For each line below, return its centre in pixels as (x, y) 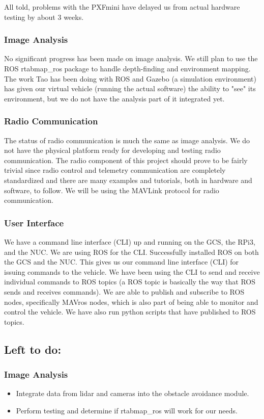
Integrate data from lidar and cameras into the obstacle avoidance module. (133, 393)
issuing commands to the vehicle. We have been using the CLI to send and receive (132, 271)
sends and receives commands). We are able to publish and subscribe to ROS (124, 291)
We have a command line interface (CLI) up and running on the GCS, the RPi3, (130, 241)
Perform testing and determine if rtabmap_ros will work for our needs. (127, 410)
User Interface (34, 222)
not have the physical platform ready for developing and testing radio (112, 150)
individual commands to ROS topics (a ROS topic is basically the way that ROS (130, 282)
